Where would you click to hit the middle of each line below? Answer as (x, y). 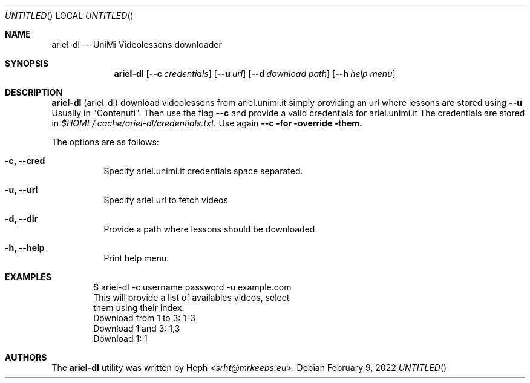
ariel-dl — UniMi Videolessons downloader (137, 44)
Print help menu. (136, 258)
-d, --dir (21, 219)
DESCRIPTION (34, 92)
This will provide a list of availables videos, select (191, 297)
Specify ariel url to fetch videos (166, 200)
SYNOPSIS (27, 63)
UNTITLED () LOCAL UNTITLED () (69, 15)
